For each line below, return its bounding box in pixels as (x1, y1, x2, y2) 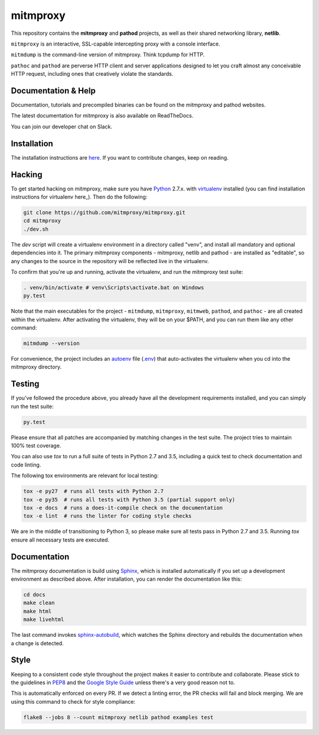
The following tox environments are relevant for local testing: (11, 472, 159, 479)
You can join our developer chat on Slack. (11, 123, 112, 130)
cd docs (23, 591, 45, 598)
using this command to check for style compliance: (11, 698, 136, 705)
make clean (23, 600, 55, 606)
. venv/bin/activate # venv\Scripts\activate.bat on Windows (23, 284, 204, 291)
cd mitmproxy (23, 218, 61, 224)
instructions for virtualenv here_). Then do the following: (11, 193, 148, 200)
